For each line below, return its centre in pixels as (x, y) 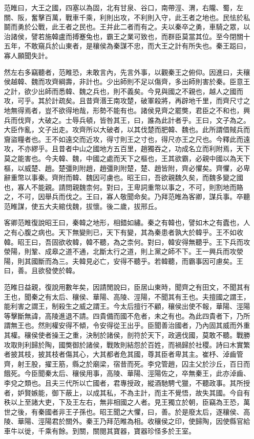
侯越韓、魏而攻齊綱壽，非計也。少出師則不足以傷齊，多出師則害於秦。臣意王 (127, 81)
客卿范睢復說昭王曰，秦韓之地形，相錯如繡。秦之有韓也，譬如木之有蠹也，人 (127, 222)
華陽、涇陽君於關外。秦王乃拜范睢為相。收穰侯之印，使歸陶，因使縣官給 (134, 421)
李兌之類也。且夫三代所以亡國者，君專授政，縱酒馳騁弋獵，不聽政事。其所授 (127, 382)
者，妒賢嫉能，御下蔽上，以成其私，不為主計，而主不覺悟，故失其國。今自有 (127, 392)
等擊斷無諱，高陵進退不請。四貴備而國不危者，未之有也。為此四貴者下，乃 (124, 315)
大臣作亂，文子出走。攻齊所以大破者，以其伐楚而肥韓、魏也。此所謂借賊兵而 (127, 129)
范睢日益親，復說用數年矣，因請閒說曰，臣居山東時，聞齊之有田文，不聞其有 (127, 287)
